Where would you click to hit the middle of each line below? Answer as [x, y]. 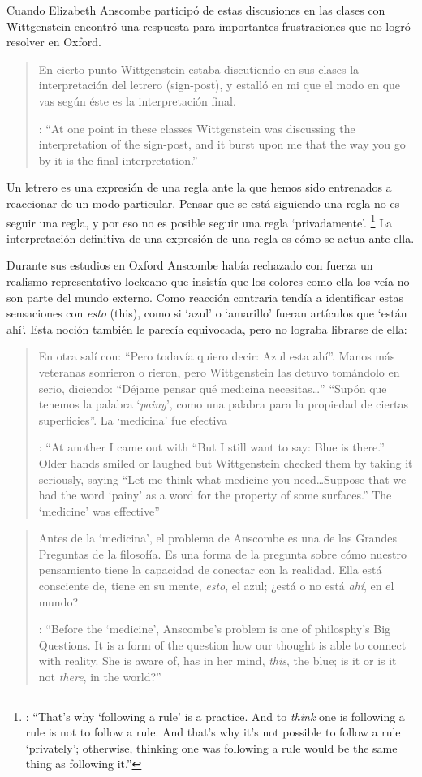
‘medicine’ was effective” [99, 510]
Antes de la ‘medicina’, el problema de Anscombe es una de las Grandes [217, 538]
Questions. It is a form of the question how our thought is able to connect [222, 644]
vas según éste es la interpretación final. [137, 100]
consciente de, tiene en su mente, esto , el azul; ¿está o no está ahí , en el [216, 586]
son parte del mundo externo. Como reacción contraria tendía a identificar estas [205, 297]
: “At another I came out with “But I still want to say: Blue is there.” [211, 447]
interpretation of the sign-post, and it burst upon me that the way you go [222, 144]
